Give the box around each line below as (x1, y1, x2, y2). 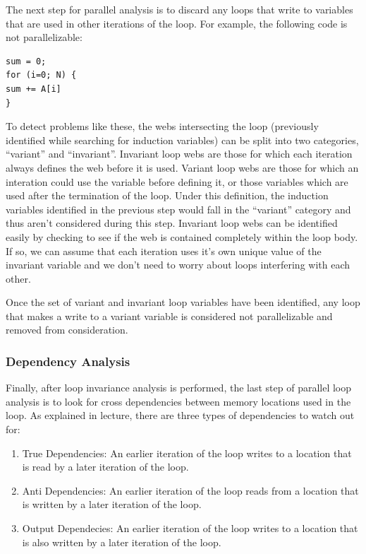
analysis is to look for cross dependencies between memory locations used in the (6, 394, 351, 408)
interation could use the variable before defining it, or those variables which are (6, 174, 348, 189)
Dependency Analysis (6, 352, 130, 370)
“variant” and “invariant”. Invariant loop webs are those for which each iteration (6, 146, 353, 161)
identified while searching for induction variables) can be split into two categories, (6, 132, 359, 147)
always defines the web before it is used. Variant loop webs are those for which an (6, 160, 359, 175)
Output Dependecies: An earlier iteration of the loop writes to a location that (22, 521, 358, 536)
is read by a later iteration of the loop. (22, 459, 189, 474)
